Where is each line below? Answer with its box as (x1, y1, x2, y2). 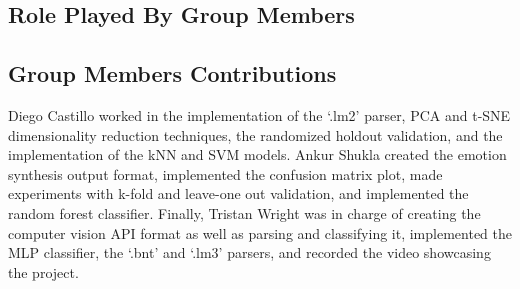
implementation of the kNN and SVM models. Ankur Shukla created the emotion (8, 144, 507, 165)
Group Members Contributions (8, 58, 337, 89)
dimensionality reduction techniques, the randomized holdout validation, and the (8, 124, 503, 145)
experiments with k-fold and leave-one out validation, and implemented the (8, 183, 469, 204)
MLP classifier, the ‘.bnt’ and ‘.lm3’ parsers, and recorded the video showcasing (8, 242, 491, 263)
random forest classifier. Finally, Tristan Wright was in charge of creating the (8, 202, 481, 223)
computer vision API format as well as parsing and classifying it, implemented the (8, 222, 512, 243)
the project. (8, 261, 79, 282)
